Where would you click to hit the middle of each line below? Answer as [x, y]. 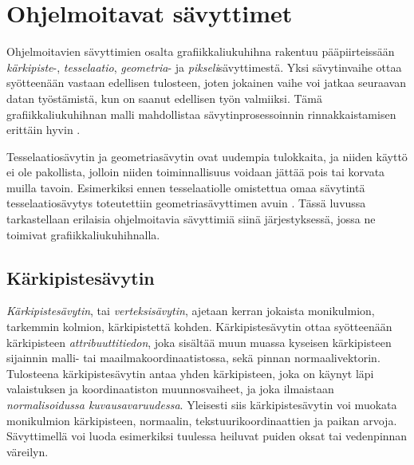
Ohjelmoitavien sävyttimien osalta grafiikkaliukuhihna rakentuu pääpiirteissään [201, 51]
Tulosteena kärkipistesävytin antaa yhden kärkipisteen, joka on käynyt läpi [190, 373]
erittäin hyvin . [43, 130]
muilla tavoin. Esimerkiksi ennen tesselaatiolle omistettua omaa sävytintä [186, 187]
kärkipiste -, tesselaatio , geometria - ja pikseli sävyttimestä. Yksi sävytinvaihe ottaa [204, 67]
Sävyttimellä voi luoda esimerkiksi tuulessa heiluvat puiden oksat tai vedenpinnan [207, 436]
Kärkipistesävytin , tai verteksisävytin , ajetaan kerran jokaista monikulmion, [191, 311]
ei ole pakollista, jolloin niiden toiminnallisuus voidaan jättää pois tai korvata [196, 172]
